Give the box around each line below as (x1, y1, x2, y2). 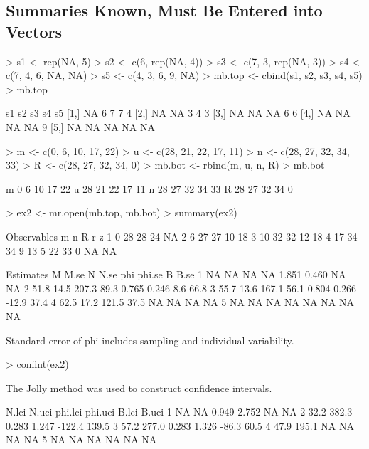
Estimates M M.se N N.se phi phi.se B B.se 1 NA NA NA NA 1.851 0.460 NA (6, 267, 346, 282)
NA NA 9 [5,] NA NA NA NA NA (6, 119, 155, 134)
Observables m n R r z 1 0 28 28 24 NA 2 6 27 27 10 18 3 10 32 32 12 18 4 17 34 (6, 228, 358, 243)
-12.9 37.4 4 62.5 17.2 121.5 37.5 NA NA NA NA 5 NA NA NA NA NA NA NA (6, 295, 354, 310)
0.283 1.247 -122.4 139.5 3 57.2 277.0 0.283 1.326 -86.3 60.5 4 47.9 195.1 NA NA (6, 418, 354, 433)
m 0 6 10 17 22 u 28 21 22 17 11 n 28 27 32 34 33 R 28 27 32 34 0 (6, 181, 293, 196)
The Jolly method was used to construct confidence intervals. (6, 380, 272, 395)
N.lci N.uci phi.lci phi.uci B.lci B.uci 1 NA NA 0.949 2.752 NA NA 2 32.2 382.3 (6, 404, 353, 419)
